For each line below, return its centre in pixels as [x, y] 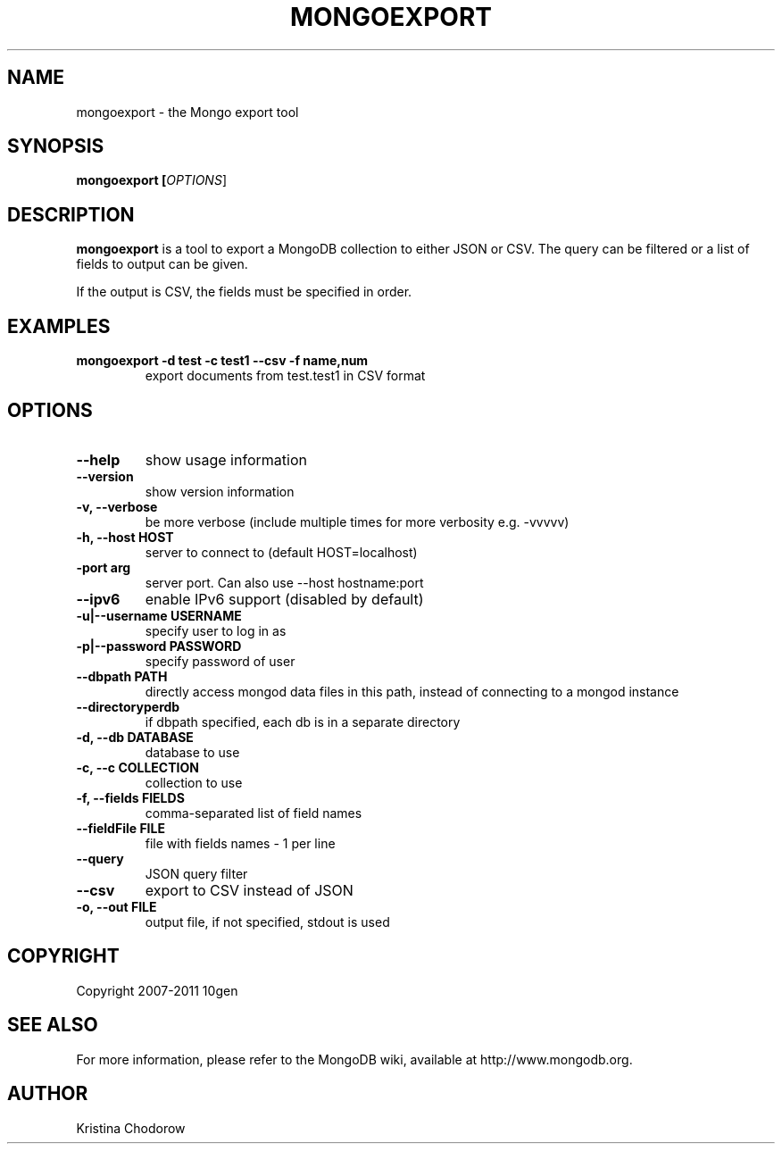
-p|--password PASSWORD [159, 646]
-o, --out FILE [116, 906]
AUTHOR [48, 1094]
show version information [220, 491]
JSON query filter [196, 873]
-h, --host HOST [125, 537]
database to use [192, 752]
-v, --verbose [117, 506]
